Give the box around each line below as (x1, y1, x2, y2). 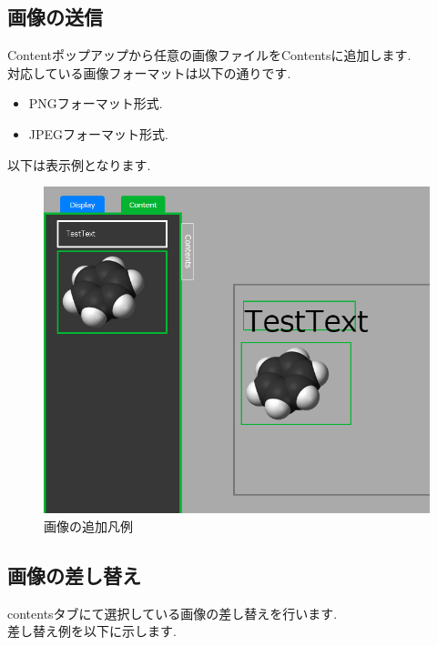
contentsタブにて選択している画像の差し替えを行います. (7, 603, 338, 622)
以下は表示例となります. (7, 155, 151, 174)
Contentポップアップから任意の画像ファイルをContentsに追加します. (7, 45, 412, 65)
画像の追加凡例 (44, 516, 133, 535)
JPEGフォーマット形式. (28, 124, 168, 143)
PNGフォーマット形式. (28, 94, 163, 113)
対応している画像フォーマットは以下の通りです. (7, 63, 291, 82)
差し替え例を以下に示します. (7, 621, 177, 641)
